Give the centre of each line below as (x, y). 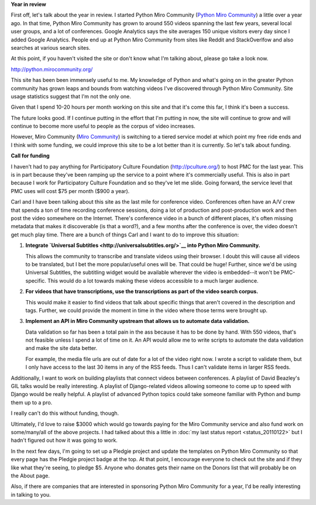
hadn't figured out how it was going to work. (64, 440)
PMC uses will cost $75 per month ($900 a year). (70, 191)
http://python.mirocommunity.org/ (52, 69)
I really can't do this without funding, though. (65, 413)
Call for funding (30, 156)
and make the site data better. (61, 348)
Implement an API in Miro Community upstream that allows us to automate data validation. (138, 321)
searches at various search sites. (51, 47)
